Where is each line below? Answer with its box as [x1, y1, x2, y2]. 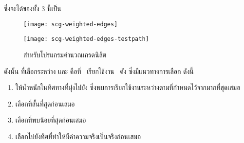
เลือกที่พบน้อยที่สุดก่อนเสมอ [15, 115, 86, 125]
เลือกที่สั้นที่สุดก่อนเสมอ [15, 98, 75, 108]
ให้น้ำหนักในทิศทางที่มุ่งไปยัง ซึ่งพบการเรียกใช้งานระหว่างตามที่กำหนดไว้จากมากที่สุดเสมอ [15, 82, 241, 92]
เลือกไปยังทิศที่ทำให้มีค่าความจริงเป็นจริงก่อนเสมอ [15, 131, 141, 141]
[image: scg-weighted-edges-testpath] [23, 36, 149, 43]
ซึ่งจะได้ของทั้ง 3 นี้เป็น [4, 3, 61, 13]
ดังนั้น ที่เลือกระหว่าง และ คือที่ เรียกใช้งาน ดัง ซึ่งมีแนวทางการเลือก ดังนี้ [4, 66, 194, 76]
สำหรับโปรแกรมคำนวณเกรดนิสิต [23, 49, 107, 59]
